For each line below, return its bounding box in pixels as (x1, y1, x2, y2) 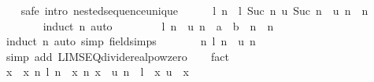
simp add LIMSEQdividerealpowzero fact (6, 48, 229, 64)
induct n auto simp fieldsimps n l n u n (6, 33, 256, 49)
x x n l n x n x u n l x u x (6, 63, 189, 80)
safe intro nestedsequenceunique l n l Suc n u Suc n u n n (20, 2, 368, 18)
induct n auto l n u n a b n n (43, 17, 274, 34)
